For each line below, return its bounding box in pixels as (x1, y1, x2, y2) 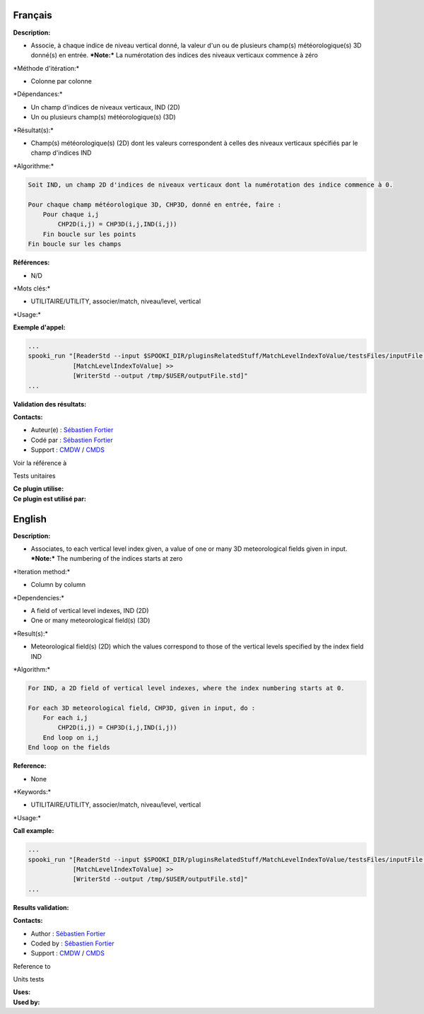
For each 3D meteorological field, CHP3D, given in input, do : (28, 704, 256, 712)
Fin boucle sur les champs (28, 240, 122, 248)
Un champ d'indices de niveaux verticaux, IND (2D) (30, 103, 180, 111)
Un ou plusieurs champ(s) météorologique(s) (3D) (30, 113, 176, 122)
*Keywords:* (13, 788, 52, 796)
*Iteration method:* (13, 567, 71, 576)
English (13, 513, 47, 525)
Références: (13, 258, 50, 267)
